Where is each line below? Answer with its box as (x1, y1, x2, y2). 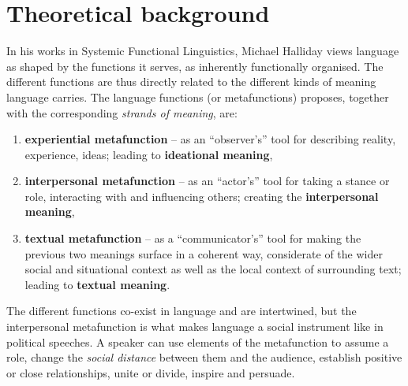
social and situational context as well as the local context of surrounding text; (24, 261, 402, 277)
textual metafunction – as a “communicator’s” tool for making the (24, 230, 361, 247)
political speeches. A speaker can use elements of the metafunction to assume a (6, 333, 389, 350)
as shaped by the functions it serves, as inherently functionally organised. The (6, 58, 384, 74)
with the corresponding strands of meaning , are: (6, 104, 238, 121)
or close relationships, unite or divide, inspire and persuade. (6, 364, 295, 380)
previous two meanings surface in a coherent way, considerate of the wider (24, 245, 383, 262)
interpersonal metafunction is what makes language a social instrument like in (6, 318, 384, 335)
